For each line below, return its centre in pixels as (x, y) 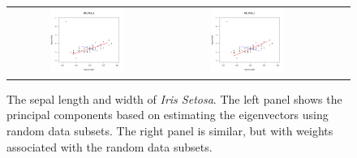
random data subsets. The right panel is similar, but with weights (170, 130)
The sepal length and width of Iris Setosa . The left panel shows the (174, 98)
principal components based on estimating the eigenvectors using (168, 115)
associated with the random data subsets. (110, 146)
